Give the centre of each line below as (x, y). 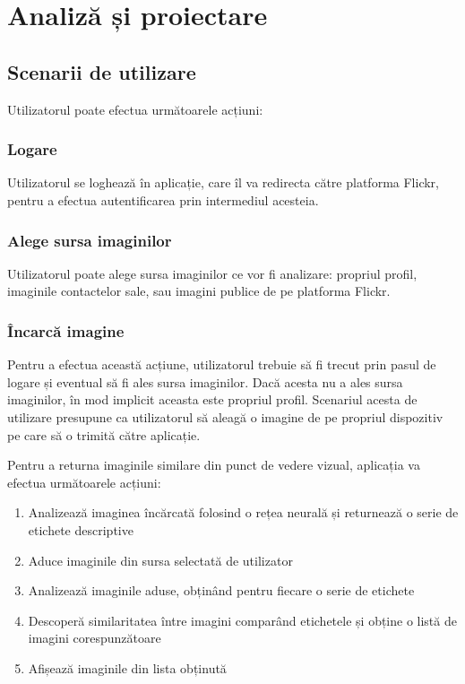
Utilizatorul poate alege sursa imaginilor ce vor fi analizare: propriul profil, (212, 273)
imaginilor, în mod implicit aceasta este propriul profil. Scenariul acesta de (212, 399)
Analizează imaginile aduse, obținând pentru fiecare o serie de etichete (221, 590)
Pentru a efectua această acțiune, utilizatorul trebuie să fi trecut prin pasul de (222, 364)
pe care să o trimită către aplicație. (104, 434)
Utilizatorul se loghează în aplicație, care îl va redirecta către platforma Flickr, (223, 182)
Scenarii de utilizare (102, 71)
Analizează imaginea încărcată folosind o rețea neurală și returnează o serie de (243, 512)
